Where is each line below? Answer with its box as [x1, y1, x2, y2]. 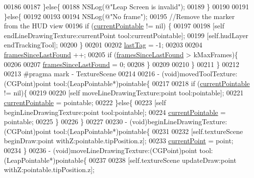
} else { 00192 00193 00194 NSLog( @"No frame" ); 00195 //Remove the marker [4, 11, 235, 21]
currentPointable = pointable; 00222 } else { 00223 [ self [4, 97, 166, 107]
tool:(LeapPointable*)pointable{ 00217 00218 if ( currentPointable [53, 78, 250, 88]
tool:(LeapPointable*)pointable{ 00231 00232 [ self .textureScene [53, 126, 243, 136]
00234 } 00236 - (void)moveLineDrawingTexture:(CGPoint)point [4, 145, 197, 155]
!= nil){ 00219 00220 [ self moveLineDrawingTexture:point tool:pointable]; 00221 [4, 88, 244, 98]
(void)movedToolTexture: [162, 68, 237, 79]
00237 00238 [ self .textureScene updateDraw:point [89, 155, 236, 165]
